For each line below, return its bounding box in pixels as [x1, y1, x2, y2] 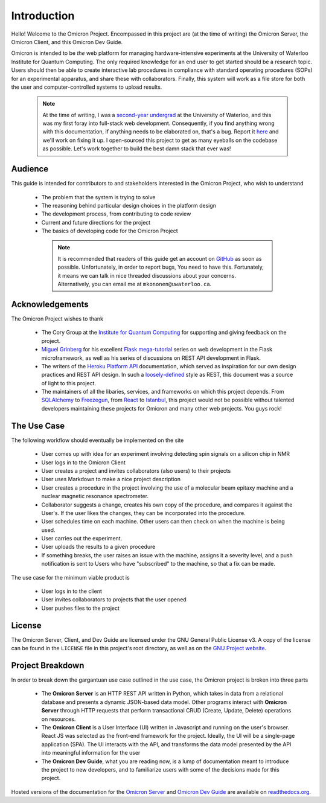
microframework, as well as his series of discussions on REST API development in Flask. [41, 354, 261, 362]
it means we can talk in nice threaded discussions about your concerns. [57, 272, 237, 279]
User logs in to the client [41, 587, 103, 595]
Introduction [11, 9, 75, 22]
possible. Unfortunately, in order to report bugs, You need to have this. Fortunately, [57, 263, 264, 271]
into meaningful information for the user [41, 749, 141, 757]
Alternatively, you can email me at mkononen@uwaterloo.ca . [57, 281, 212, 288]
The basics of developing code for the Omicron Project [41, 227, 178, 235]
